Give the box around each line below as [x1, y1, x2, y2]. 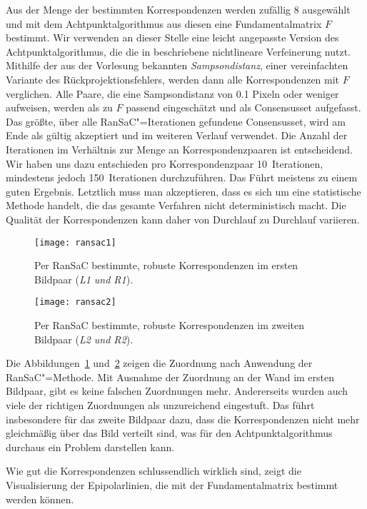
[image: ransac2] [34, 297, 116, 308]
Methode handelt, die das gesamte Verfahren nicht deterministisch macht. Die [6, 198, 346, 213]
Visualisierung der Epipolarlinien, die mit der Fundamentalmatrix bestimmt [6, 477, 338, 492]
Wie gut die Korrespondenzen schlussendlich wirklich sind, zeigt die [6, 463, 301, 478]
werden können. [6, 491, 74, 506]
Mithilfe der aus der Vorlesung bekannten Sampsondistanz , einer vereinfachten [6, 58, 348, 73]
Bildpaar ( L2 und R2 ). [34, 331, 134, 346]
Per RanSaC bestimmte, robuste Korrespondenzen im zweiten [34, 318, 304, 332]
